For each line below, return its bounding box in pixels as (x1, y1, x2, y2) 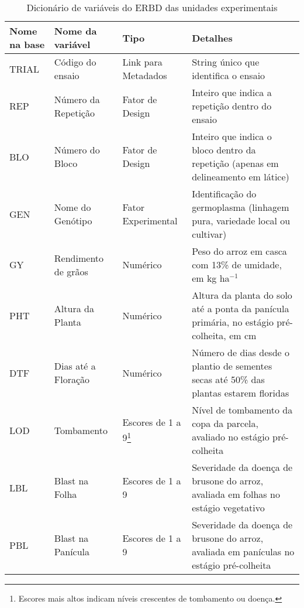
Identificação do (192, 187, 257, 200)
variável (54, 37, 91, 51)
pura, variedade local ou (192, 214, 291, 227)
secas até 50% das (192, 373, 265, 386)
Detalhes (192, 30, 233, 45)
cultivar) (192, 227, 227, 241)
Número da (54, 92, 100, 106)
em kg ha (192, 271, 230, 285)
